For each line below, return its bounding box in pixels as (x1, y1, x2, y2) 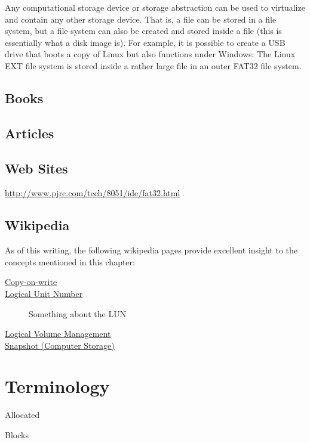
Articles (5, 123, 54, 142)
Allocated (5, 408, 40, 421)
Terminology (5, 374, 110, 398)
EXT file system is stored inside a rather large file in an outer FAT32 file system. (5, 59, 302, 72)
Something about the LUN (29, 307, 127, 320)
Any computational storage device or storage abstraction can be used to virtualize (5, 1, 305, 13)
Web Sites (5, 159, 68, 177)
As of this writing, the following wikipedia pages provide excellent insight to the (5, 244, 298, 256)
